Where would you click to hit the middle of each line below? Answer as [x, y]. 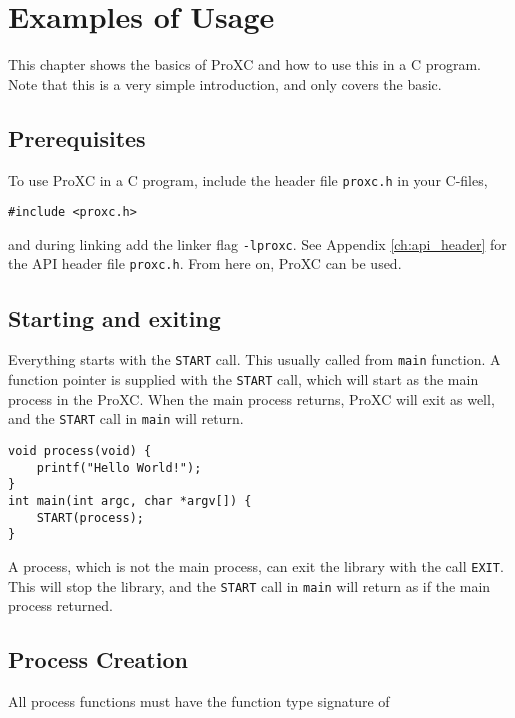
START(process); [90, 517]
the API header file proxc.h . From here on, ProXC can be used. [205, 263]
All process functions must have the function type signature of [199, 700]
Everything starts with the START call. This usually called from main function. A [254, 359]
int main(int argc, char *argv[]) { [130, 500]
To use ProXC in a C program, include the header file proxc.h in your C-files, [248, 179]
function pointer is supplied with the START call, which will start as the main [243, 379]
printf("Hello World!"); [119, 467]
